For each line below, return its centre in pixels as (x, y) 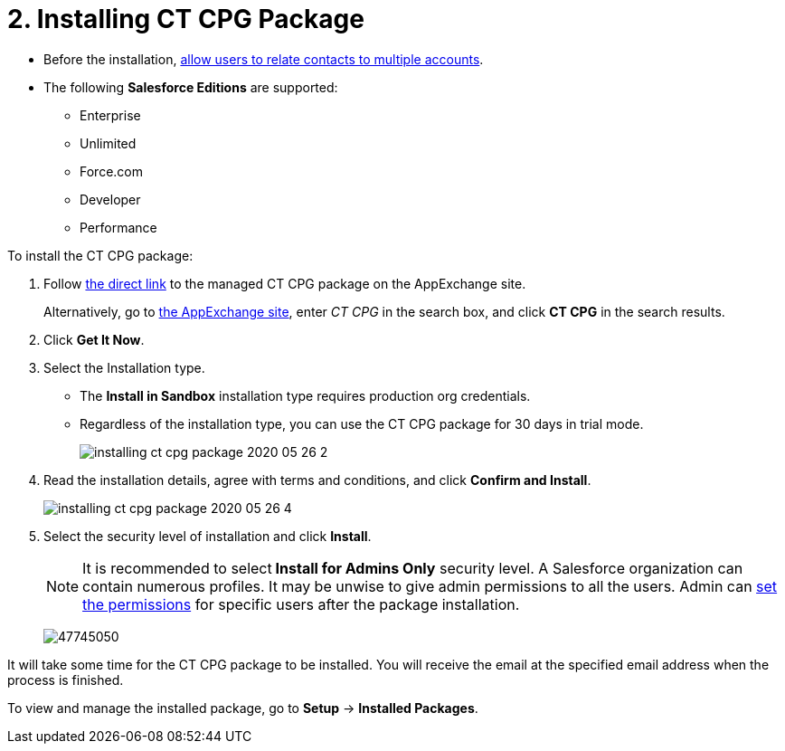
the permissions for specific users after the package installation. (301, 604)
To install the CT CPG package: (100, 255)
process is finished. (66, 680)
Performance (118, 227)
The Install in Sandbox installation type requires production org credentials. (305, 395)
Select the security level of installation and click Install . (208, 536)
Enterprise (110, 115)
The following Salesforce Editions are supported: (191, 87)
